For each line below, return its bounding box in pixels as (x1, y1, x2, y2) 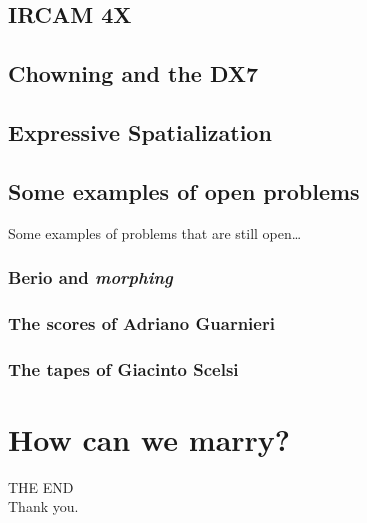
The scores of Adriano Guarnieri (8, 310, 275, 335)
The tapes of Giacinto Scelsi (8, 356, 239, 381)
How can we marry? (8, 418, 291, 459)
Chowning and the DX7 (8, 58, 259, 89)
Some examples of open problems (8, 175, 360, 206)
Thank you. (8, 496, 79, 517)
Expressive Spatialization (8, 116, 272, 147)
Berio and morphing (8, 265, 173, 290)
